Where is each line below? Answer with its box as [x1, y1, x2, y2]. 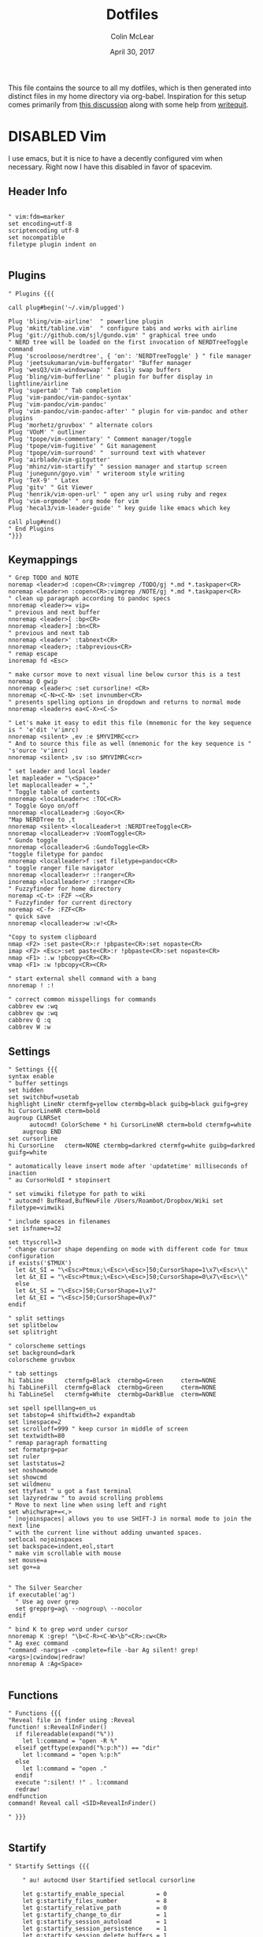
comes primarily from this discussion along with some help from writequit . [8, 100, 249, 109]
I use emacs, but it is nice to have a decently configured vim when [8, 153, 223, 163]
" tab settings [8, 1370, 58, 1378]
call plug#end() [8, 517, 61, 526]
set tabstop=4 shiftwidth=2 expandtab [8, 1412, 135, 1420]
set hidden [8, 1086, 44, 1095]
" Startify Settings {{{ [8, 1862, 90, 1870]
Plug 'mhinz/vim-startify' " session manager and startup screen [8, 462, 227, 471]
